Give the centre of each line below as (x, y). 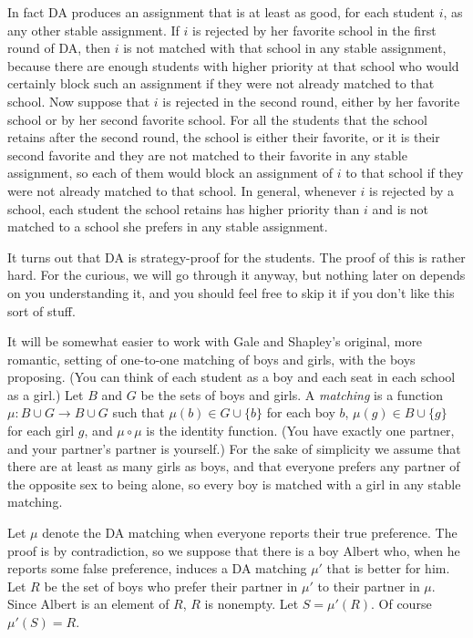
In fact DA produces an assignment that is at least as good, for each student (221, 12)
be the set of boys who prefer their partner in (171, 586)
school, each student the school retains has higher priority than (184, 208)
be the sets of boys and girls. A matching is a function (292, 394)
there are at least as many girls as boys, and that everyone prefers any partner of (234, 466)
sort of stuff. (41, 310)
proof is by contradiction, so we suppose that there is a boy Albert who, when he (234, 550)
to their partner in (369, 586)
